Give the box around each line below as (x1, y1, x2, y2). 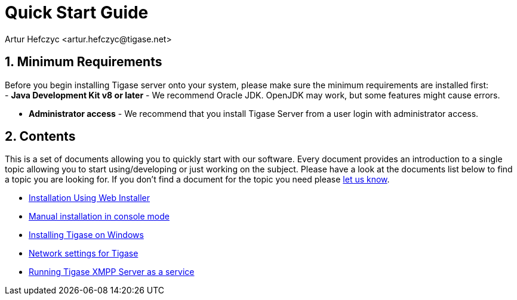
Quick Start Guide (5, 2, 149, 23)
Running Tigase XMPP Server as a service (29, 267, 195, 277)
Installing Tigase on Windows (29, 230, 144, 240)
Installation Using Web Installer (29, 193, 150, 203)
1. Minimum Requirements (5, 54, 162, 70)
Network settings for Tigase (29, 248, 139, 259)
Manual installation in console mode (29, 211, 170, 222)
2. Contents (5, 129, 76, 144)
